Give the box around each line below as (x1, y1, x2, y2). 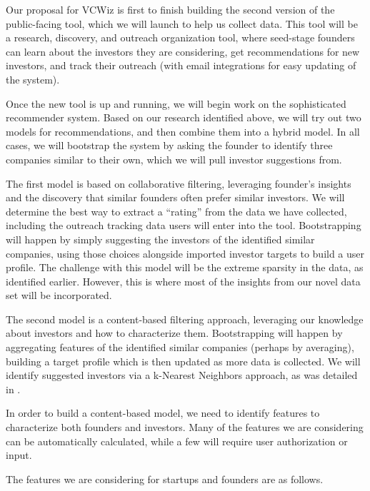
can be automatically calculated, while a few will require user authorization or (6, 433, 348, 448)
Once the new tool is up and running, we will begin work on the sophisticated (6, 96, 346, 111)
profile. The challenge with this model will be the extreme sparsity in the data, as (6, 260, 364, 275)
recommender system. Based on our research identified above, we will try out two (6, 110, 361, 125)
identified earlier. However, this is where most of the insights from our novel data (6, 273, 361, 288)
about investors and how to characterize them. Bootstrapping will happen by (6, 325, 343, 340)
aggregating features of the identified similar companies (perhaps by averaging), (6, 340, 354, 355)
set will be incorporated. (6, 288, 112, 303)
